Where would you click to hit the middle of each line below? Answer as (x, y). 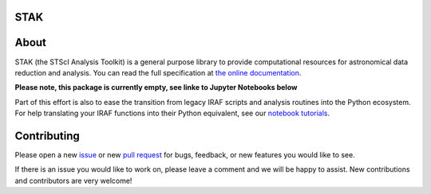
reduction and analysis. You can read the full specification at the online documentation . (158, 72)
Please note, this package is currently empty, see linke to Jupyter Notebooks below (156, 87)
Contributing (47, 136)
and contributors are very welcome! (73, 180)
